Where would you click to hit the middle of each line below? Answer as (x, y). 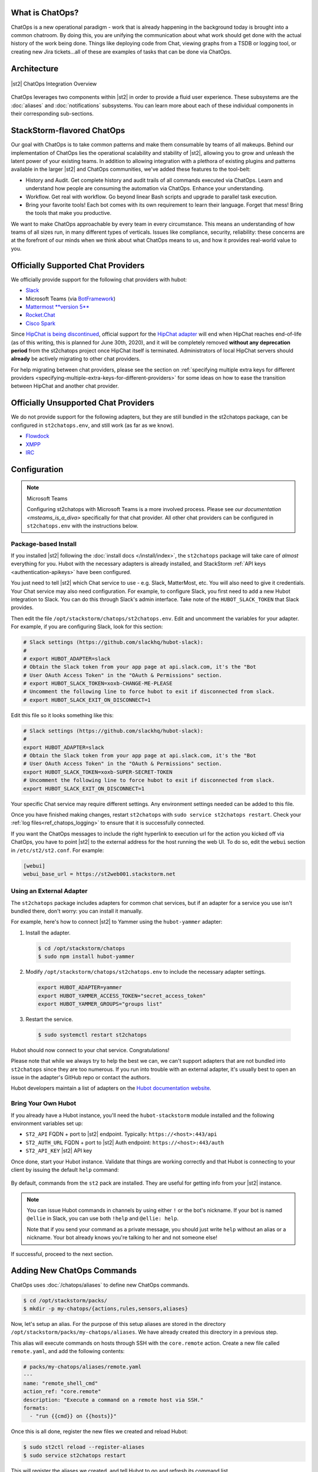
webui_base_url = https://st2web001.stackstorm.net (100, 874)
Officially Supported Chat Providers (78, 265)
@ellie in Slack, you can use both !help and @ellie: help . (103, 1218)
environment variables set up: (47, 1123)
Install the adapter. (48, 933)
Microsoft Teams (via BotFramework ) (71, 299)
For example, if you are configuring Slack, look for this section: (87, 626)
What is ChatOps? (45, 13)
